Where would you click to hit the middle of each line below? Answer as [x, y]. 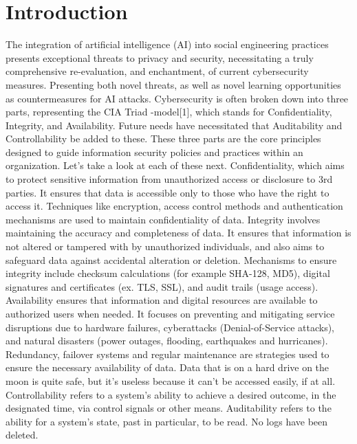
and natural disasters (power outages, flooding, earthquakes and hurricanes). [167, 341]
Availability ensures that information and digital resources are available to [162, 300]
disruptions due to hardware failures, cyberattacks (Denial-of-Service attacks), [170, 327]
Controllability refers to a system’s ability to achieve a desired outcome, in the [171, 394]
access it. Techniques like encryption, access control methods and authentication [174, 206]
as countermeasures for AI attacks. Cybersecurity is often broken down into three [177, 98]
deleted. [22, 435]
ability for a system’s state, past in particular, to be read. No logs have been [167, 421]
